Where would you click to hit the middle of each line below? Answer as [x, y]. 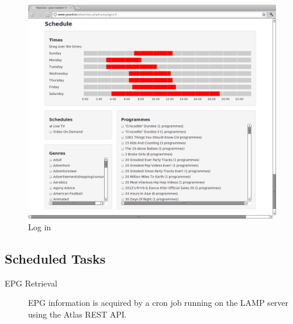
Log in [40, 226]
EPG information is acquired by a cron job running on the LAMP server [158, 303]
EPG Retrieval [31, 283]
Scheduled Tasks [55, 258]
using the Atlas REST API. [77, 314]
